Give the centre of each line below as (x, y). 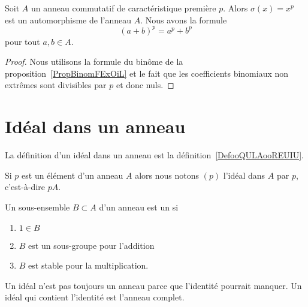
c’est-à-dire (25, 187)
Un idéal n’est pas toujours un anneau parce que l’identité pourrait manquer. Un (153, 285)
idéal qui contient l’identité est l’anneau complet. (95, 297)
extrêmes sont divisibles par (56, 85)
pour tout (22, 41)
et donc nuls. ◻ (145, 85)
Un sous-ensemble (37, 207)
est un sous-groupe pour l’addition (91, 245)
